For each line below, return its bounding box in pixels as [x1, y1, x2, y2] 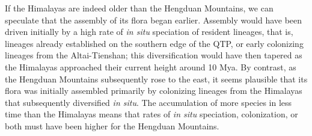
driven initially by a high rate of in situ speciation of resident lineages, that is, [5, 25, 293, 38]
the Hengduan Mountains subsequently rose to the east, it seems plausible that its [5, 72, 308, 85]
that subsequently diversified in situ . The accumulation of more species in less [5, 96, 292, 108]
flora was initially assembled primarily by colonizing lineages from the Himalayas [5, 84, 302, 97]
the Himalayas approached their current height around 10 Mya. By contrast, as [5, 60, 296, 73]
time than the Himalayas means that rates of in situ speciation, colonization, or [5, 108, 298, 120]
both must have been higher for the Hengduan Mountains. [5, 119, 219, 132]
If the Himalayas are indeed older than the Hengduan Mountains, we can [5, 2, 274, 14]
